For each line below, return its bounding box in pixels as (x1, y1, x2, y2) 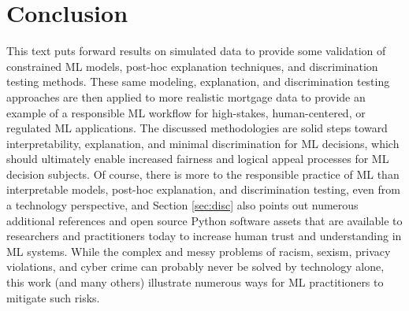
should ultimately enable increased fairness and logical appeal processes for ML (6, 150, 389, 167)
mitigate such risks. (6, 289, 100, 305)
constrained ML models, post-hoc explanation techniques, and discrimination (6, 57, 378, 74)
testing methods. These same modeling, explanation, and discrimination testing (6, 73, 390, 90)
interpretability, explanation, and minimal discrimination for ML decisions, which (6, 135, 400, 151)
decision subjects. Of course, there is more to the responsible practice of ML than (6, 165, 400, 182)
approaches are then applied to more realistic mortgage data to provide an (6, 88, 366, 105)
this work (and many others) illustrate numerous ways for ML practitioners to (6, 274, 384, 291)
